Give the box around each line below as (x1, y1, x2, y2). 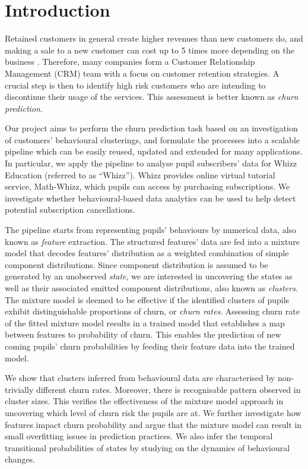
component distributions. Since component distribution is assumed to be (5, 258, 268, 270)
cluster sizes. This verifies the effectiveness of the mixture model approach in (5, 395, 284, 407)
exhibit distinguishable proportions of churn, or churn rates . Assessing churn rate (5, 305, 300, 317)
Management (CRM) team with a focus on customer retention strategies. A (5, 67, 280, 79)
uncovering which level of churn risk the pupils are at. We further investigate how (5, 406, 301, 418)
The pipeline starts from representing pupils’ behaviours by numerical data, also (5, 224, 297, 236)
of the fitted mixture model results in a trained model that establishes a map (5, 316, 285, 329)
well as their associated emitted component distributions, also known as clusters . (5, 282, 298, 294)
